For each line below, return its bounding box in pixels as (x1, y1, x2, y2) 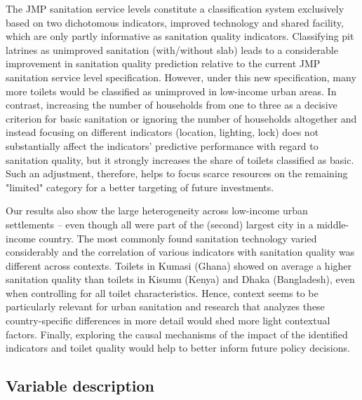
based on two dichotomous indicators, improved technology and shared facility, (6, 15, 344, 29)
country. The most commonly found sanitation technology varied (39, 230, 317, 245)
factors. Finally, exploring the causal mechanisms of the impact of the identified (6, 326, 348, 341)
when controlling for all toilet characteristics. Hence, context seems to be (6, 285, 319, 300)
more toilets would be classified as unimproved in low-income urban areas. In (6, 83, 337, 98)
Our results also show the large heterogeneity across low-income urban (6, 203, 308, 218)
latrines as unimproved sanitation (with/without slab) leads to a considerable (6, 42, 338, 57)
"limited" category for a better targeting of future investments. (6, 179, 274, 194)
